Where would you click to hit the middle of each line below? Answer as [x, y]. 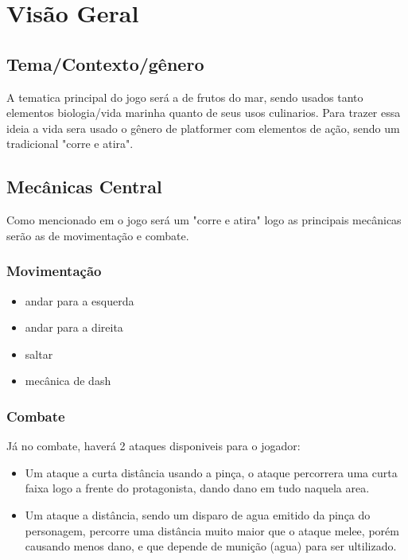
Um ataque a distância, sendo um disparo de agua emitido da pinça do [198, 514]
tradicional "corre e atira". [70, 144]
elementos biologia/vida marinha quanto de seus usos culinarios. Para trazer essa [204, 113]
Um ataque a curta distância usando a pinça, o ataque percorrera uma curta [211, 472]
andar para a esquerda [80, 300]
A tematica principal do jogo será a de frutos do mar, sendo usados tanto [185, 97]
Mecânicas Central [84, 187]
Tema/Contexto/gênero [105, 63]
